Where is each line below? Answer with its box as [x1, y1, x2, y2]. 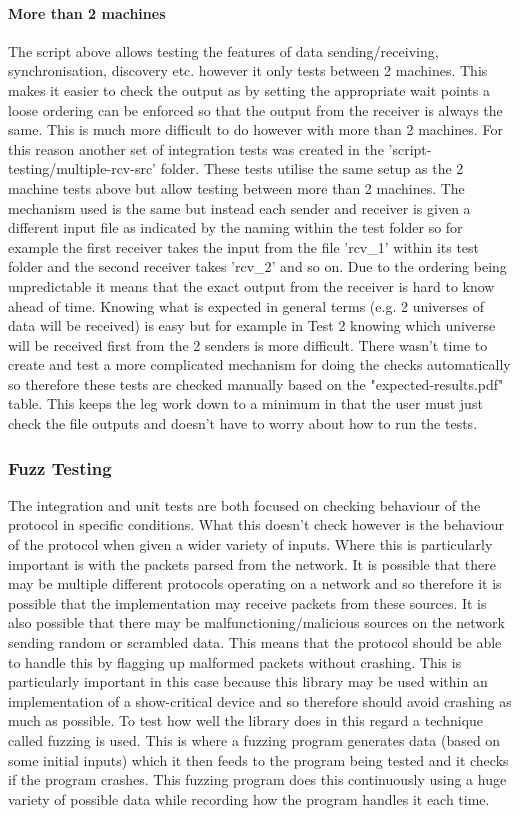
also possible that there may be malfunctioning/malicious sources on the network [8, 612, 505, 633]
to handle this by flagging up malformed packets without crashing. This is [8, 651, 462, 672]
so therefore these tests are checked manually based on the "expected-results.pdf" [8, 373, 504, 394]
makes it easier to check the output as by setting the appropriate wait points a [8, 79, 490, 100]
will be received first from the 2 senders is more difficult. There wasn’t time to [8, 334, 488, 355]
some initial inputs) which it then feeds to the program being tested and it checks [8, 749, 509, 770]
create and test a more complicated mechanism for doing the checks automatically [8, 354, 511, 375]
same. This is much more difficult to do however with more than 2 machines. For [8, 119, 503, 140]
